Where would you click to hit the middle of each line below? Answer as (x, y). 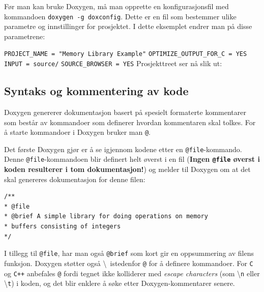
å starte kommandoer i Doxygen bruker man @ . (77, 132)
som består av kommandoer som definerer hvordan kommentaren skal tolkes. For (130, 122)
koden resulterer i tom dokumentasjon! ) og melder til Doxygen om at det (127, 169)
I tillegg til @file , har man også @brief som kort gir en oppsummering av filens (129, 253)
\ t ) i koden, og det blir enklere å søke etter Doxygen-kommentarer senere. (120, 283)
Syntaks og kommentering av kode (96, 91)
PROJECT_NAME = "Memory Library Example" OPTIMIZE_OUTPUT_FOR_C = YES (126, 54)
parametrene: (25, 36)
